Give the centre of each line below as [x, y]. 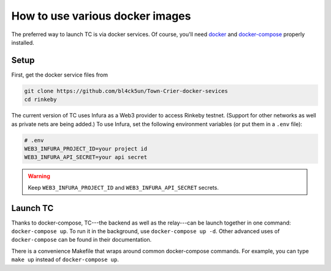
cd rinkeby [40, 100]
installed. [23, 42]
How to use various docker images [101, 16]
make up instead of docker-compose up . [65, 259]
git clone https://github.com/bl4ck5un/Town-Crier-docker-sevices [126, 91]
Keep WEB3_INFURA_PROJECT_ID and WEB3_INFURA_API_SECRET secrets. [123, 187]
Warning [39, 176]
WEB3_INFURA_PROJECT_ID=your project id [86, 149]
